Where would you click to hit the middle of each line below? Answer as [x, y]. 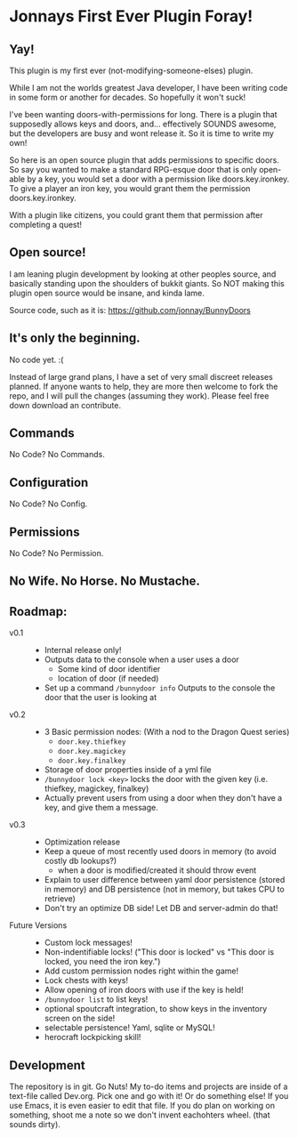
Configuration [49, 482]
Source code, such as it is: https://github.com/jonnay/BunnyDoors [130, 310]
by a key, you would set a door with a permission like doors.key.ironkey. [158, 179]
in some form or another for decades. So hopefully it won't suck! [128, 97]
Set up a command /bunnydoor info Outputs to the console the [160, 688]
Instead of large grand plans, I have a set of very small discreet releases [141, 376]
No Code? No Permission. [56, 553]
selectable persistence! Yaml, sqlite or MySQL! [129, 1028]
